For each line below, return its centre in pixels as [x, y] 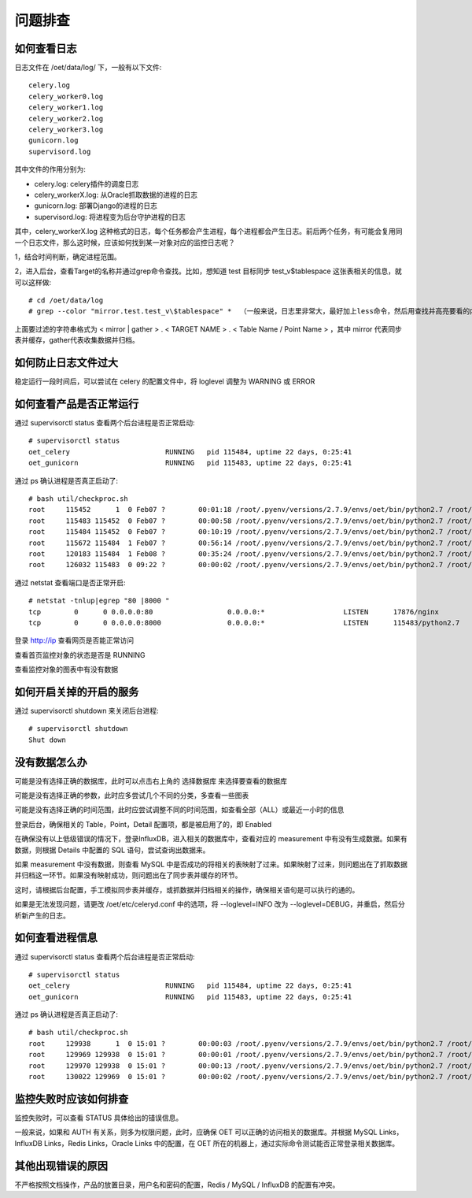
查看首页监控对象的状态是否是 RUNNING [80, 655]
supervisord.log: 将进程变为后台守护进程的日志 [110, 217]
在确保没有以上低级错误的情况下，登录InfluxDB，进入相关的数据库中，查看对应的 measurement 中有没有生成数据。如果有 [211, 839]
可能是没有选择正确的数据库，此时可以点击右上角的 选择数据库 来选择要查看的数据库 [151, 781]
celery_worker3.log [66, 130]
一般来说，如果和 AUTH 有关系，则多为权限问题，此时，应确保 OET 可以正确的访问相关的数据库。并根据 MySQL [196, 1132]
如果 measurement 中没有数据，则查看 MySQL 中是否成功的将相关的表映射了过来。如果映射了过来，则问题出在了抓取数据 [211, 864]
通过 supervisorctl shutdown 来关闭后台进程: [87, 711]
